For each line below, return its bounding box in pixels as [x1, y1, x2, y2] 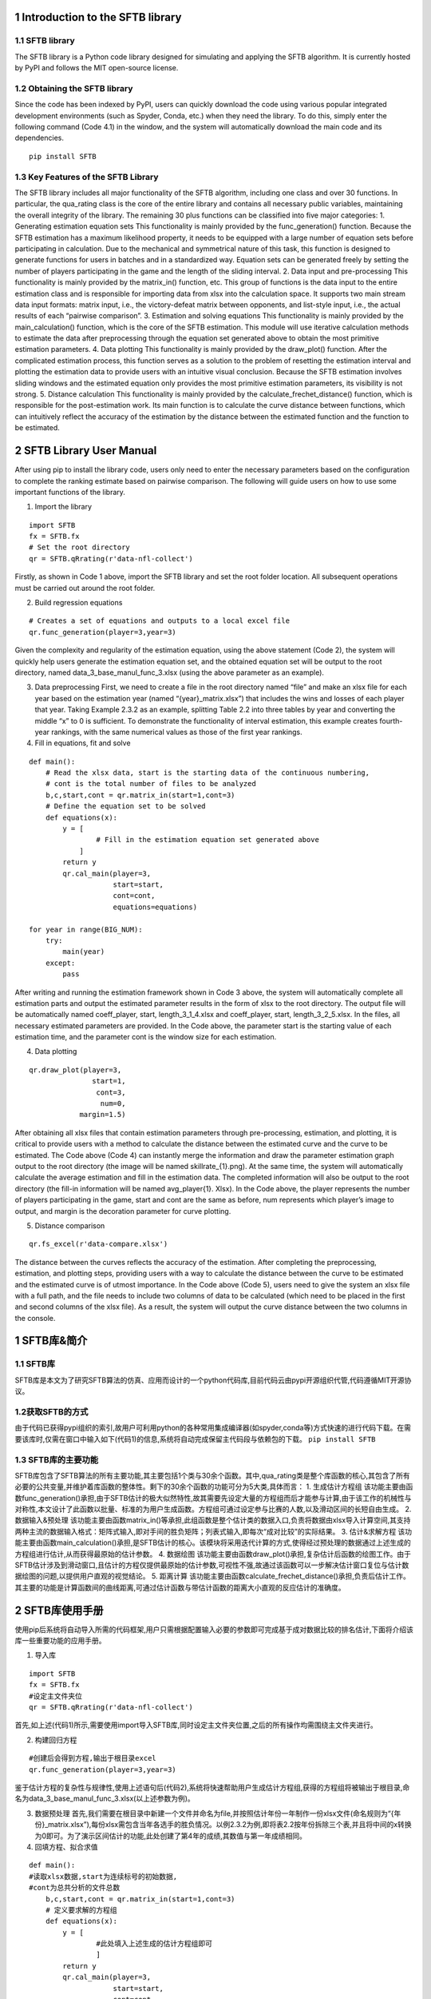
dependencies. [14, 133, 64, 143]
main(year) [62, 948, 105, 956]
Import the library [34, 502, 92, 512]
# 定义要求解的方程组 [45, 1905, 117, 1914]
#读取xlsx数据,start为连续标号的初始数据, [29, 1872, 178, 1881]
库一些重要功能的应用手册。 [14, 1636, 106, 1646]
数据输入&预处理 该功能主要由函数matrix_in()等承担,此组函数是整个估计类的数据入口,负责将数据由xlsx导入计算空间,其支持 [14, 1515, 411, 1525]
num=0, [100, 1099, 126, 1108]
